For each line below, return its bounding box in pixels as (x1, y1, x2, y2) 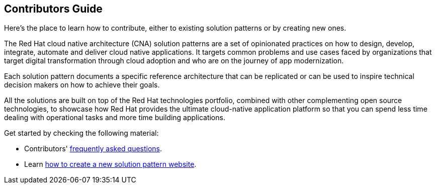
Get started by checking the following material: (4, 129, 159, 138)
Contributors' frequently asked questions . (24, 144, 162, 153)
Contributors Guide (4, 3, 103, 15)
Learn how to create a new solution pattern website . (24, 160, 197, 169)
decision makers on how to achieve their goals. (4, 80, 160, 89)
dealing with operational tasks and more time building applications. (4, 113, 225, 122)
